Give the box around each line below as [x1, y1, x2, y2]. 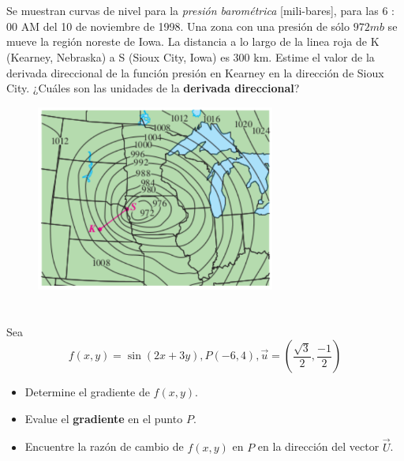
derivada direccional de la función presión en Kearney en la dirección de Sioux [6, 64, 384, 81]
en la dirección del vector [257, 438, 380, 455]
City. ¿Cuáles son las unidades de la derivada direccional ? [6, 80, 300, 96]
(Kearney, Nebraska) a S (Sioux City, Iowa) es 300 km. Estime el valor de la [6, 48, 375, 65]
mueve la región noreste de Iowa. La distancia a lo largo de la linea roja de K [6, 33, 380, 50]
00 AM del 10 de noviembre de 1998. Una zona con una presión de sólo [6, 17, 350, 34]
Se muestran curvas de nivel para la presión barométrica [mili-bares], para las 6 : [6, 2, 395, 19]
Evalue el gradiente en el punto [24, 410, 183, 426]
